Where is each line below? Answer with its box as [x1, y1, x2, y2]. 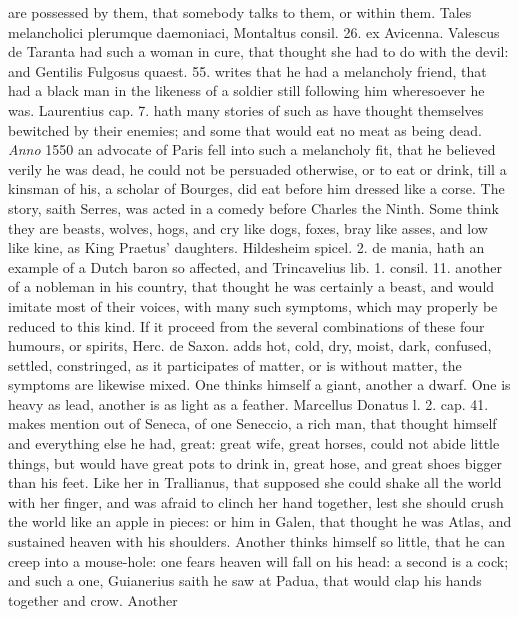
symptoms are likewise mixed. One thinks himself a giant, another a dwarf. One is [8, 374, 511, 395]
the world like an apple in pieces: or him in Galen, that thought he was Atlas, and [8, 511, 512, 532]
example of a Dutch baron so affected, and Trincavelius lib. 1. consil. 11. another [8, 256, 503, 277]
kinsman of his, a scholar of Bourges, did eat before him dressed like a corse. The [8, 178, 505, 199]
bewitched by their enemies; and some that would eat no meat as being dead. [8, 119, 482, 140]
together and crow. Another [8, 589, 178, 610]
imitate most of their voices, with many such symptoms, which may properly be [8, 295, 498, 316]
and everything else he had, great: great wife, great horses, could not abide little [8, 433, 500, 454]
